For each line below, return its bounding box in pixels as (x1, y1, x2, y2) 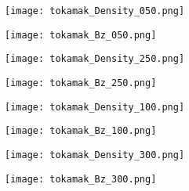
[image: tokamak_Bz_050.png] (5, 29, 157, 41)
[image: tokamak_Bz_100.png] (5, 125, 157, 137)
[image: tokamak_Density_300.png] (5, 149, 185, 160)
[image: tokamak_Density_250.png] (5, 53, 185, 65)
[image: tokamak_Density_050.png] (5, 5, 185, 16)
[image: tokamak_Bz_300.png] (5, 173, 157, 185)
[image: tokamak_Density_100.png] (5, 101, 185, 113)
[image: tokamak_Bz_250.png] (5, 77, 157, 88)
